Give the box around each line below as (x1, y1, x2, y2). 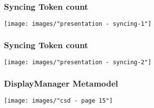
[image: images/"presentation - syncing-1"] (4, 20, 152, 28)
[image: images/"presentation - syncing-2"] (4, 59, 152, 66)
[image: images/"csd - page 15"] (4, 97, 113, 104)
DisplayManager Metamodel (4, 77, 118, 89)
